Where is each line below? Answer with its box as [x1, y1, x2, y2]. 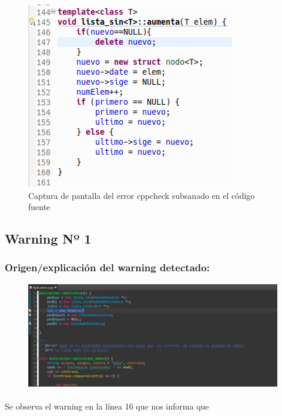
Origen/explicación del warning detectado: [5, 260, 210, 275]
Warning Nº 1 [5, 229, 92, 248]
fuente [28, 201, 51, 213]
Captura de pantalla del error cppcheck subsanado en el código [28, 189, 255, 201]
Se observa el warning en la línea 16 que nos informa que [5, 400, 209, 412]
